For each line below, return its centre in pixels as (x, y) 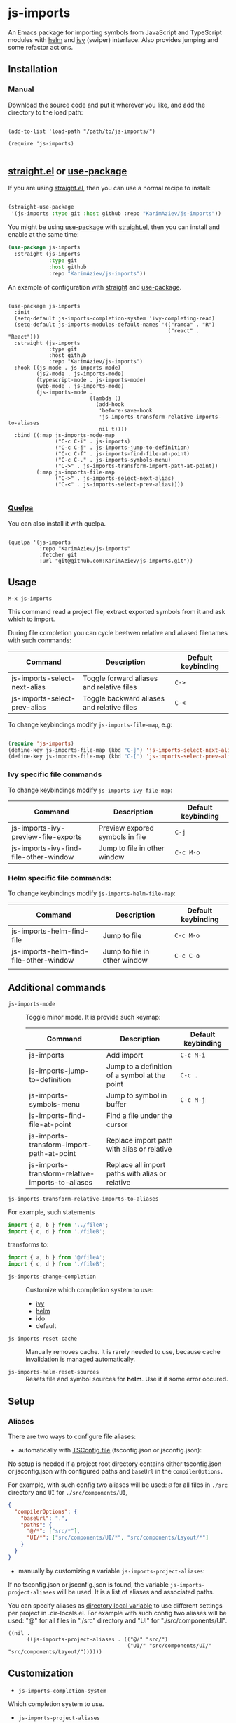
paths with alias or (136, 1173)
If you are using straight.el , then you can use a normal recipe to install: (109, 188)
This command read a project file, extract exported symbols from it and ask (117, 611)
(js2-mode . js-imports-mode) (80, 374)
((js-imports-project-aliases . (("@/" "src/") (97, 1639)
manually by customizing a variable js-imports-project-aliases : (111, 1571)
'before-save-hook (125, 410)
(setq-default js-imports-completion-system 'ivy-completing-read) (115, 318)
